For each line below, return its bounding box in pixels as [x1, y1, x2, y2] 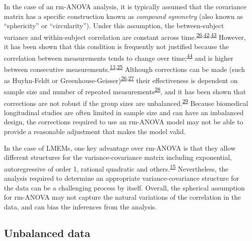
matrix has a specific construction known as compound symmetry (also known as [4, 11, 243, 21]
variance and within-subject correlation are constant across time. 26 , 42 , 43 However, [4, 30, 246, 42]
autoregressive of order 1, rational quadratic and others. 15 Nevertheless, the [4, 162, 229, 173]
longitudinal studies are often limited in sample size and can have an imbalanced [4, 107, 244, 117]
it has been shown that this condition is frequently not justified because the [4, 41, 229, 52]
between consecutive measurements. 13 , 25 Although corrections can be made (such [4, 62, 245, 74]
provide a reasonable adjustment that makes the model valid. [4, 126, 186, 137]
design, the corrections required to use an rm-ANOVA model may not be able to [4, 117, 243, 127]
